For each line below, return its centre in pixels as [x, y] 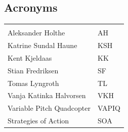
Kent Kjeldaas [30, 57]
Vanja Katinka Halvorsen [47, 95]
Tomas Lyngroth [33, 83]
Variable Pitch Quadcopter [49, 108]
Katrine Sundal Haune [42, 45]
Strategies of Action [38, 121]
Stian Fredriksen [33, 70]
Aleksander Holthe [36, 33]
